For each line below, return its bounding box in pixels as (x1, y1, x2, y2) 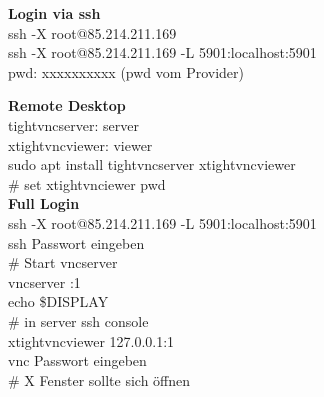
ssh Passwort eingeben (8, 232, 145, 253)
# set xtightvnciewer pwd (8, 173, 166, 194)
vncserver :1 (8, 271, 81, 292)
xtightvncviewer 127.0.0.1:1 (8, 330, 175, 351)
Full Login (8, 193, 80, 214)
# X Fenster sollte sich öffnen (8, 369, 191, 390)
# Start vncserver (8, 252, 118, 273)
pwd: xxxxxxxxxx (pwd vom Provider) (8, 61, 244, 82)
